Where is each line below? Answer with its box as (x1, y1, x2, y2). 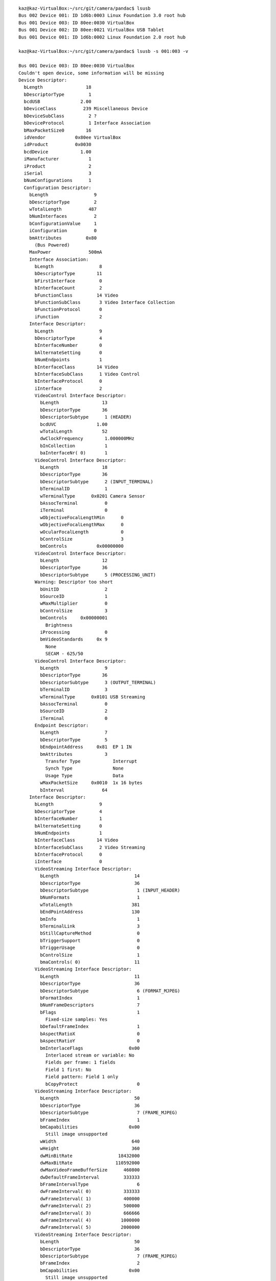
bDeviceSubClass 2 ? (24, 113, 97, 119)
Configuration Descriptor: (24, 184, 91, 191)
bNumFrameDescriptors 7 (40, 1002, 140, 1008)
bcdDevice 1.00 (24, 149, 91, 155)
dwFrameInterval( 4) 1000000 (40, 1217, 140, 1223)
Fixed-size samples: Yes (45, 1017, 108, 1022)
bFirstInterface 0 (34, 278, 102, 284)
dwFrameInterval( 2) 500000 (40, 1203, 140, 1209)
